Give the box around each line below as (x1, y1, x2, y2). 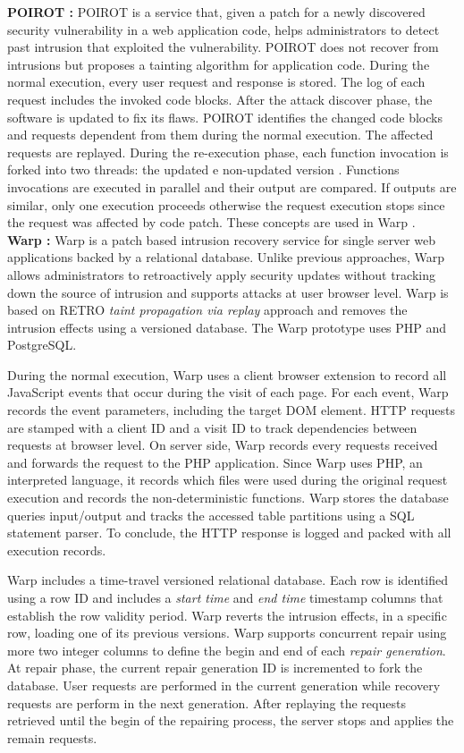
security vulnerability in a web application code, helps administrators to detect (7, 20, 440, 38)
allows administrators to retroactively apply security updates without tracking (7, 265, 435, 283)
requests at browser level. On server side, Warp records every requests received (7, 436, 438, 454)
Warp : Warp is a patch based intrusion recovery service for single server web (7, 230, 436, 249)
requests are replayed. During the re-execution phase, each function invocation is (7, 142, 449, 161)
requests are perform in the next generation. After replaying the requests (7, 693, 406, 712)
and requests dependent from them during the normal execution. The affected (7, 125, 434, 144)
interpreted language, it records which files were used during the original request (7, 470, 448, 489)
